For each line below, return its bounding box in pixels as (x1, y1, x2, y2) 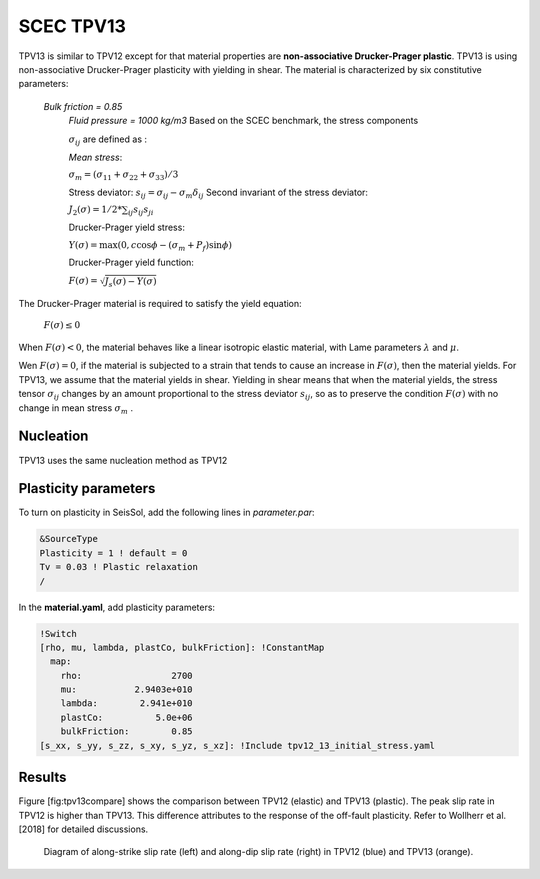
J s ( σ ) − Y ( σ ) (104, 275, 157, 289)
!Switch (39, 628, 77, 639)
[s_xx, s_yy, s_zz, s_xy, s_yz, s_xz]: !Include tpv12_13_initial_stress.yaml (39, 740, 435, 751)
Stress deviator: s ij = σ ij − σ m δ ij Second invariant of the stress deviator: (68, 186, 369, 200)
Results (18, 769, 67, 786)
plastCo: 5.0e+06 (60, 711, 194, 723)
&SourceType (39, 533, 99, 545)
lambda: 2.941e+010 (60, 698, 194, 709)
